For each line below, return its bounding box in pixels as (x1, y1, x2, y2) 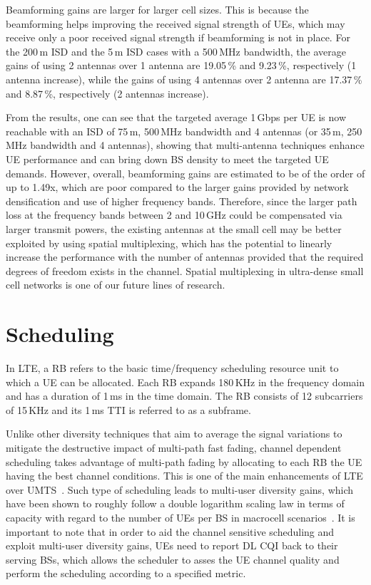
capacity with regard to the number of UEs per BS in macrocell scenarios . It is (6, 509, 355, 524)
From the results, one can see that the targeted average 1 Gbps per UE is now (6, 110, 347, 125)
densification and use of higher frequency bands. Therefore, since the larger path (6, 193, 357, 208)
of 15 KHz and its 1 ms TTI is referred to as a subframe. (6, 402, 251, 417)
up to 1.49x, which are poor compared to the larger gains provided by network (6, 180, 349, 195)
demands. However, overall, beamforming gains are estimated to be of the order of (6, 165, 365, 180)
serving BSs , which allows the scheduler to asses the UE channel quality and (6, 552, 340, 566)
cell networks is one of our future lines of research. (6, 277, 225, 292)
